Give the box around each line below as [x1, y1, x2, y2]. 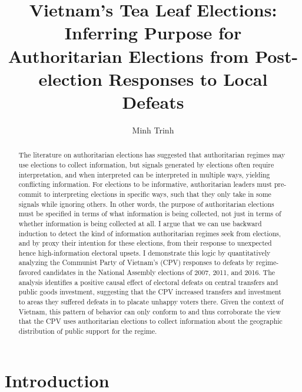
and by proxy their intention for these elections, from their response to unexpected [18, 238, 272, 248]
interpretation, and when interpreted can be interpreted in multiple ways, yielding [18, 169, 270, 179]
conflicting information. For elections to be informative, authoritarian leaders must [18, 179, 272, 189]
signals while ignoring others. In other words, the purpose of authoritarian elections [18, 199, 274, 209]
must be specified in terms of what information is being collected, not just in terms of [18, 209, 281, 219]
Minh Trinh [132, 123, 174, 136]
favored [18, 267, 41, 277]
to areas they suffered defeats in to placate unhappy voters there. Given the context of [18, 297, 284, 307]
